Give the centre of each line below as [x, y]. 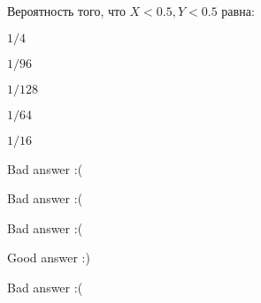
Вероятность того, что [66, 11]
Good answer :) [49, 258]
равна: [238, 11]
